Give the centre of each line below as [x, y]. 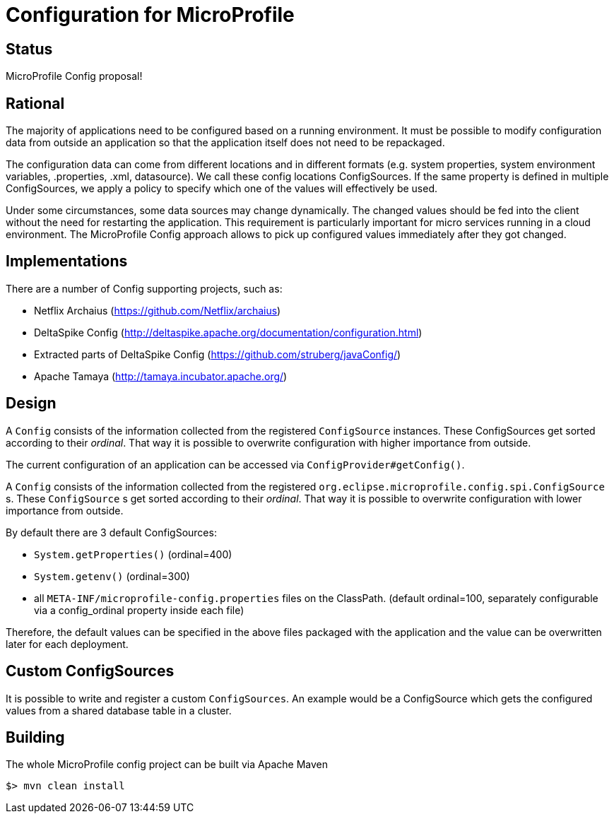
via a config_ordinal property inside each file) [139, 610]
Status [29, 49]
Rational [35, 103]
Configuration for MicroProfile [150, 15]
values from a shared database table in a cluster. [119, 710]
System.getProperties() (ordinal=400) [133, 554]
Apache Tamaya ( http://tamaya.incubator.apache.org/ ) [161, 376]
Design [31, 403]
